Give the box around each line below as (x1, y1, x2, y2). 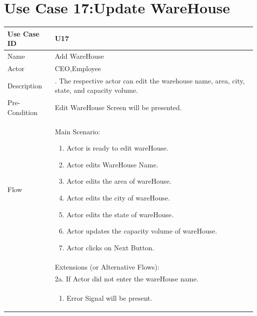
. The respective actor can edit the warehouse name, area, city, (54, 75, 245, 85)
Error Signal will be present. (66, 293, 152, 303)
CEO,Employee (54, 63, 101, 73)
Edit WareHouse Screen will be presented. (54, 102, 182, 112)
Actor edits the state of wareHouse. (66, 209, 173, 219)
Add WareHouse (54, 51, 104, 61)
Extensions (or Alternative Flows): (54, 261, 160, 272)
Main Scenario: (54, 126, 100, 136)
